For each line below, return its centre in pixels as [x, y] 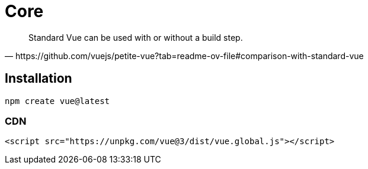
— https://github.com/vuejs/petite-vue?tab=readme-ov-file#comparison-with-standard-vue [184, 56]
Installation [39, 79]
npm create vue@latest [57, 101]
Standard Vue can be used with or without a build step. [136, 37]
